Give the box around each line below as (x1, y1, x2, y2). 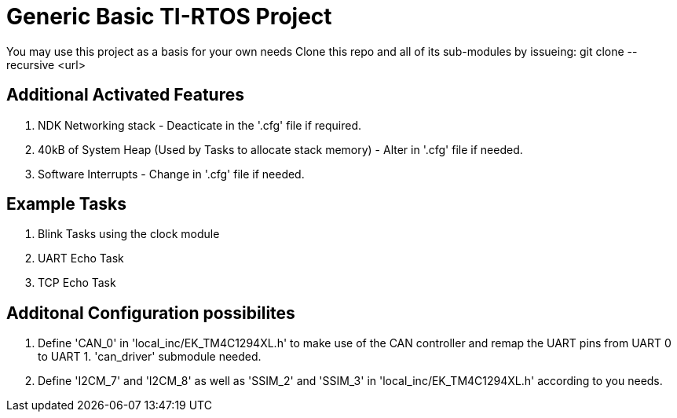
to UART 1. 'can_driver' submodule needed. (38, 350, 262, 364)
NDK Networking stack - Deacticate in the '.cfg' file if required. (38, 118, 362, 132)
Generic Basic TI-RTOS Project (6, 3, 332, 30)
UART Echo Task (38, 251, 124, 266)
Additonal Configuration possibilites (6, 302, 295, 323)
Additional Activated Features (6, 85, 244, 105)
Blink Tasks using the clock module (38, 227, 220, 241)
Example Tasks (6, 194, 127, 214)
